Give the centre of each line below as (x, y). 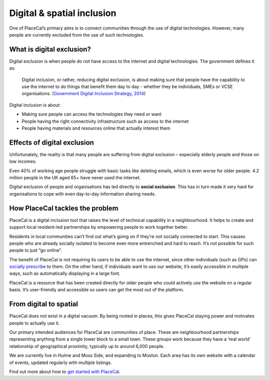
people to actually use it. (34, 323)
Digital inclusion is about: (35, 105)
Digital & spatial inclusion (63, 13)
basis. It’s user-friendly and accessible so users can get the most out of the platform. (97, 290)
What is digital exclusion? (50, 49)
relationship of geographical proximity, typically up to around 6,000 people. (87, 346)
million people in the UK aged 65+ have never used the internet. (75, 178)
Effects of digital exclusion (52, 142)
